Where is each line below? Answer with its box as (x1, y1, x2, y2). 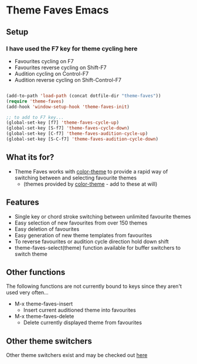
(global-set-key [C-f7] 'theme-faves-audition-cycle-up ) (6, 131, 148, 137)
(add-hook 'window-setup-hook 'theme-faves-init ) (6, 104, 130, 110)
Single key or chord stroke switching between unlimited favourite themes (14, 213, 191, 220)
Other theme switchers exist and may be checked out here (6, 352, 148, 359)
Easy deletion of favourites (14, 225, 80, 232)
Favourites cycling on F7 (14, 57, 74, 64)
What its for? (6, 152, 55, 162)
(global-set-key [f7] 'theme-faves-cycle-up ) (6, 120, 119, 126)
